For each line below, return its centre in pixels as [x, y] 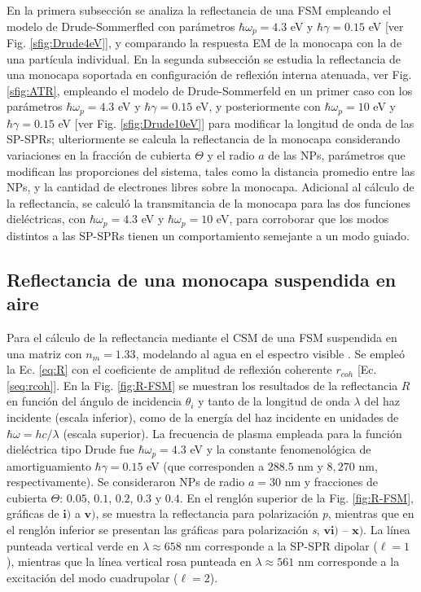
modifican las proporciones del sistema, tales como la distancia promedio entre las [211, 171]
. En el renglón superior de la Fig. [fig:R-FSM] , [296, 497]
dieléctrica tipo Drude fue [71, 449]
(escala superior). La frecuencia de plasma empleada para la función [232, 433]
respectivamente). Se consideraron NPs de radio [126, 482]
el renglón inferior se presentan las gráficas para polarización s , [163, 530]
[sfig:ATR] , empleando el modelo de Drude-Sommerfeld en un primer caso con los [210, 90]
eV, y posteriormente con [258, 106]
